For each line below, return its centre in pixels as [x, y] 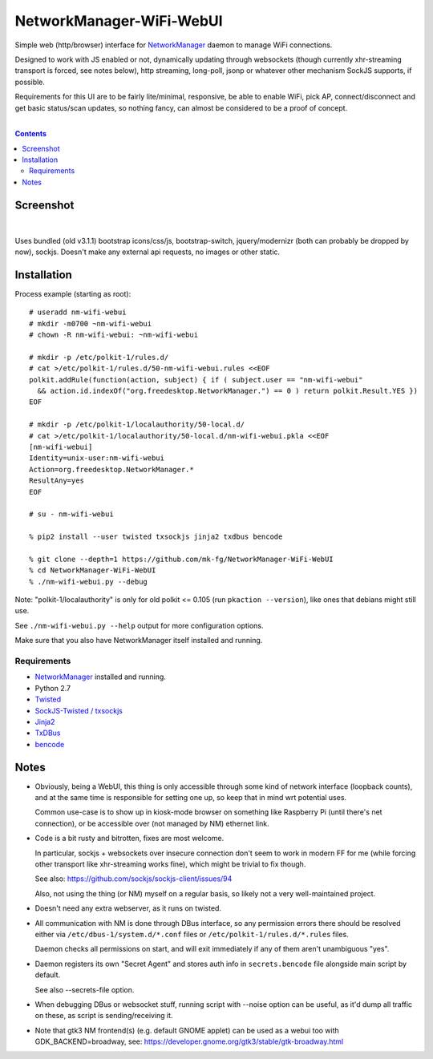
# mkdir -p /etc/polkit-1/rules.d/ [99, 357]
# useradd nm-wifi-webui [78, 312]
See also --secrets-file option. [85, 989]
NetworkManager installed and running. [100, 677]
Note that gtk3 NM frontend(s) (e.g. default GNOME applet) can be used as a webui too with [187, 1030]
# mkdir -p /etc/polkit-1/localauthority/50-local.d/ [137, 424]
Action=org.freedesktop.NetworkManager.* [111, 469]
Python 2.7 [53, 688]
